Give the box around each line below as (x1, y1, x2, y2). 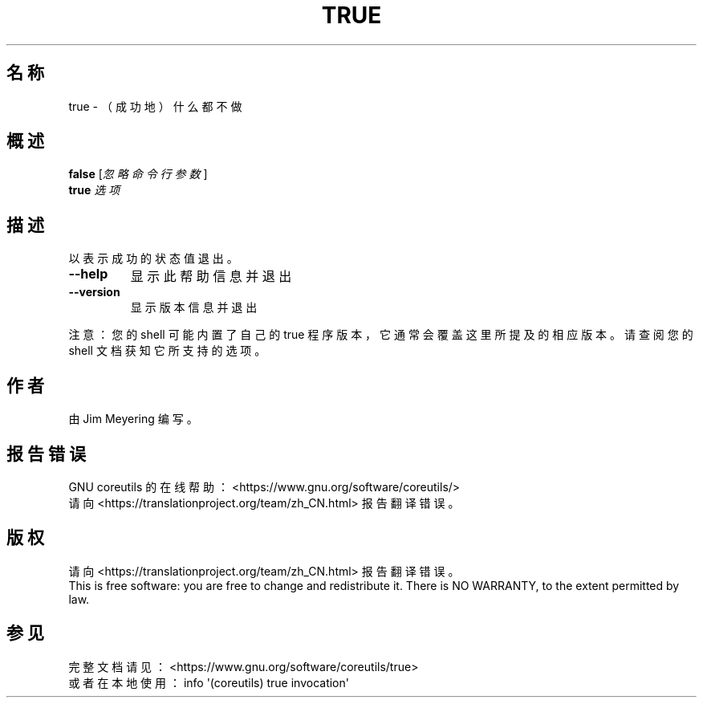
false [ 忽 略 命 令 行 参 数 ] (68, 167, 208, 181)
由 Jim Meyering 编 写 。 (68, 412, 198, 426)
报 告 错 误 (6, 443, 86, 464)
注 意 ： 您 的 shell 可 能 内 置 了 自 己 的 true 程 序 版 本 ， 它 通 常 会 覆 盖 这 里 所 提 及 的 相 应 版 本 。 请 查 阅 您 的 (68, 328, 693, 342)
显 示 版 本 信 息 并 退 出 (130, 300, 258, 315)
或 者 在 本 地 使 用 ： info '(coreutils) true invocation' (68, 675, 349, 690)
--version (68, 285, 120, 299)
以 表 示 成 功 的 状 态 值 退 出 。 (68, 251, 238, 266)
